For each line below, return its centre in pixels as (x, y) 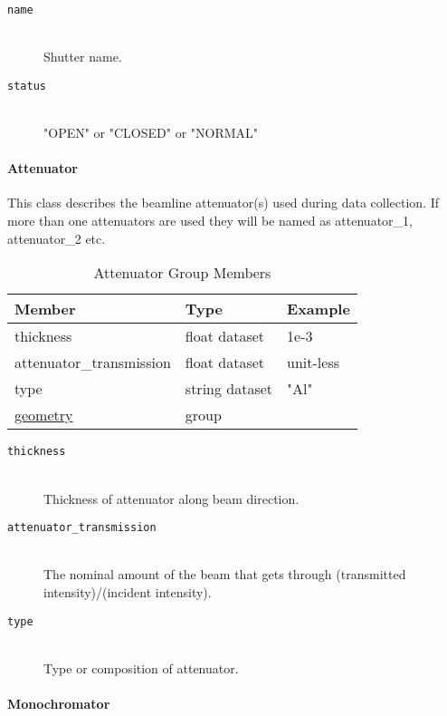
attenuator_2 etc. (57, 238)
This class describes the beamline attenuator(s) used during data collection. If (223, 203)
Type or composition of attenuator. (141, 668)
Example (319, 309)
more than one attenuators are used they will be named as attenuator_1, (210, 221)
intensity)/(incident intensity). (128, 591)
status (27, 86)
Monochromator (59, 703)
